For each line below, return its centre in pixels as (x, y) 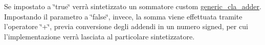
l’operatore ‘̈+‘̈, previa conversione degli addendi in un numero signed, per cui (126, 26)
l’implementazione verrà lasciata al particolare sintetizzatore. (100, 36)
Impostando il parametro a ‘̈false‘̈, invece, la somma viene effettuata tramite (123, 16)
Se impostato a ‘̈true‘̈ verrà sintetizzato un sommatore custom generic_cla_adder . (133, 6)
